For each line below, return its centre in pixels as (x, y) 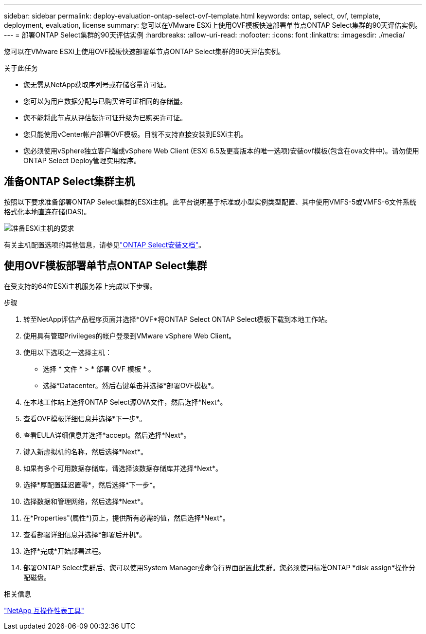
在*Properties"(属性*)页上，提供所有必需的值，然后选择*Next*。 (126, 518)
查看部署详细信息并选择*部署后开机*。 (85, 534)
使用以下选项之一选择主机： (68, 352)
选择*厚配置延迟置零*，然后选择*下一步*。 (92, 485)
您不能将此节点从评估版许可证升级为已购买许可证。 (105, 118)
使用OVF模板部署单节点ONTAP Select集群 (106, 266)
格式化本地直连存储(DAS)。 (47, 211)
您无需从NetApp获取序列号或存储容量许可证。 (97, 84)
